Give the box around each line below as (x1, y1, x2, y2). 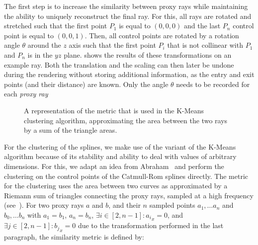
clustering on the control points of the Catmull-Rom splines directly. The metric (4, 170, 249, 181)
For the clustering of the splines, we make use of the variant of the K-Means (4, 141, 236, 152)
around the (27, 40, 61, 50)
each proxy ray (4, 88, 48, 99)
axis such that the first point (69, 40, 156, 50)
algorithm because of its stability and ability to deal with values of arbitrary (4, 151, 237, 162)
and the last (183, 20, 221, 31)
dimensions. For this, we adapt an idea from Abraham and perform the (4, 161, 224, 171)
